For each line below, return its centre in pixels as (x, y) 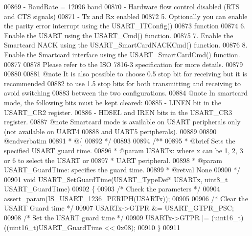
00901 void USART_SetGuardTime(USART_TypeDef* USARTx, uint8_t (116, 179)
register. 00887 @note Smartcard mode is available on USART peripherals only (122, 122)
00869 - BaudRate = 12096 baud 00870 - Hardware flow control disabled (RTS (122, 6)
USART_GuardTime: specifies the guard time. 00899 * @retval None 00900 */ (122, 170)
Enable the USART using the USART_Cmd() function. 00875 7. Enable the (119, 35)
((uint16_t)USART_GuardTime (53, 227)
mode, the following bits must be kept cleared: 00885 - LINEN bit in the (113, 102)
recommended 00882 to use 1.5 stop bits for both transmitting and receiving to (122, 83)
